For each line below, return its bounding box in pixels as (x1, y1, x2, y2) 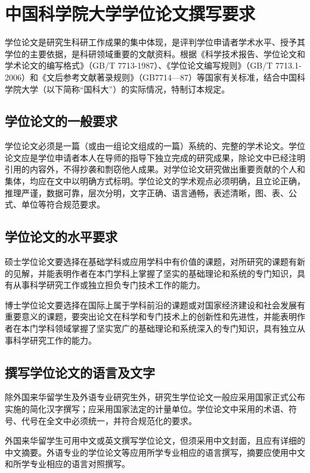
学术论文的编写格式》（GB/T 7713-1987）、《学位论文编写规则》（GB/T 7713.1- (5, 59, 302, 72)
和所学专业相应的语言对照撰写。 (5, 457, 130, 470)
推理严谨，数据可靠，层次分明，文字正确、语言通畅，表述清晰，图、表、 (5, 186, 289, 199)
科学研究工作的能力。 (13, 333, 97, 346)
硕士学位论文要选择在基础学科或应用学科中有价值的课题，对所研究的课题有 (5, 255, 297, 268)
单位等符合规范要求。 (21, 198, 105, 211)
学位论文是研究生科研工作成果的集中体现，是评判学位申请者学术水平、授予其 (5, 36, 305, 48)
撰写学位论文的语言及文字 (5, 363, 155, 381)
